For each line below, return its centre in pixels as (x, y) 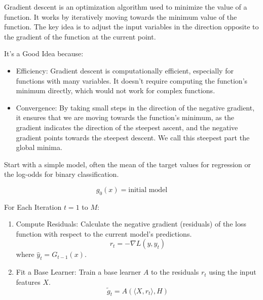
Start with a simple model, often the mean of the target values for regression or (128, 164)
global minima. (39, 147)
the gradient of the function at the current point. (80, 36)
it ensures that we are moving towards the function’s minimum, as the (125, 117)
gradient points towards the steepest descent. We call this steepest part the (133, 137)
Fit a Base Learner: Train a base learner (79, 272)
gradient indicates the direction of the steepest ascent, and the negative (127, 127)
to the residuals (175, 272)
